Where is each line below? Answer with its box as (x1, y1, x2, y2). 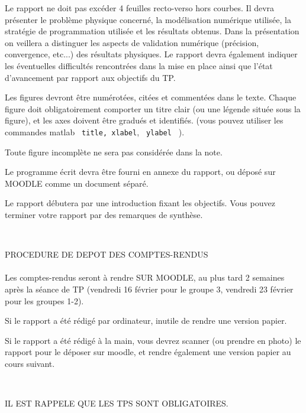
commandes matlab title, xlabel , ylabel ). (5, 125, 185, 138)
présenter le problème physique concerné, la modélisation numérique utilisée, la (5, 13, 291, 25)
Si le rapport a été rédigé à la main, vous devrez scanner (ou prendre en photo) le (5, 334, 301, 346)
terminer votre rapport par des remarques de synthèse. (5, 208, 203, 220)
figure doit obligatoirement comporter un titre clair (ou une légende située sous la (5, 102, 301, 115)
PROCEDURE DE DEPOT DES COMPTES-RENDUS (5, 248, 208, 261)
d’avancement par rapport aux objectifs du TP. (5, 71, 176, 83)
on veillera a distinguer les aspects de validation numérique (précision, (5, 36, 259, 48)
